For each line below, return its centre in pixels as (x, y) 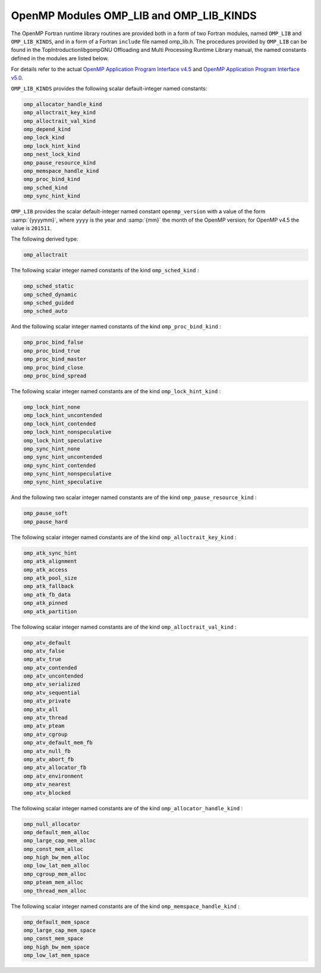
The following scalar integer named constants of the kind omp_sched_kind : (105, 271)
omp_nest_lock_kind (52, 154)
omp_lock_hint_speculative (63, 440)
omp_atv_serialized (52, 684)
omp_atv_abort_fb (49, 759)
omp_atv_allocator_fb (55, 768)
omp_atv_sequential (52, 692)
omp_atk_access (45, 570)
